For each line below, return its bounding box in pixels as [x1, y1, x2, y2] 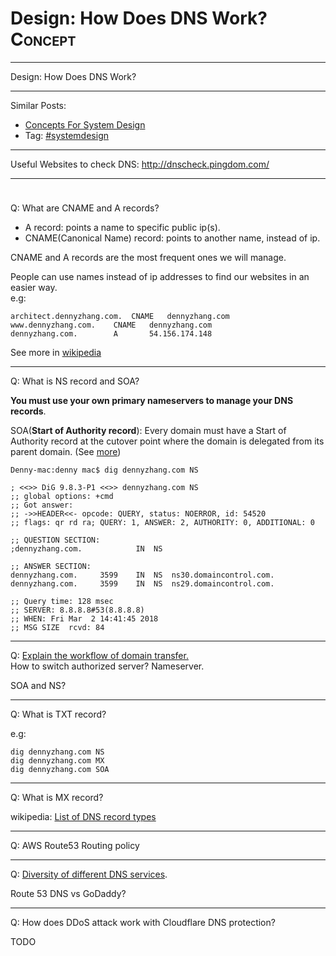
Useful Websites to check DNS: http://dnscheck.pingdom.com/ [10, 158, 270, 170]
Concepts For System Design [24, 118, 146, 131]
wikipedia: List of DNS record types [10, 810, 157, 822]
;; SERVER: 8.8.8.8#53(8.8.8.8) [10, 605, 145, 615]
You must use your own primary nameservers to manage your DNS [10, 394, 294, 406]
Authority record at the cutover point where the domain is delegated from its [10, 435, 325, 447]
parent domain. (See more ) [10, 445, 122, 457]
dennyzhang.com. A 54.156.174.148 [10, 328, 213, 339]
